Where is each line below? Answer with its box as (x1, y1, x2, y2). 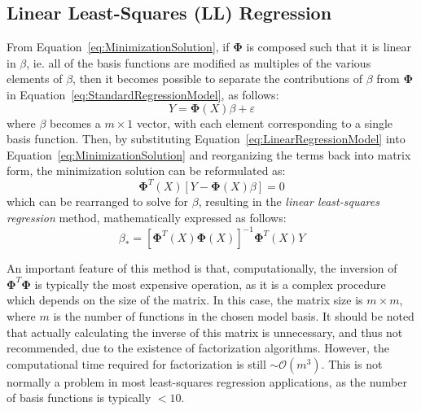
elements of (7, 70, 63, 87)
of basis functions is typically (7, 389, 151, 406)
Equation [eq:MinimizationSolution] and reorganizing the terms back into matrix (7, 146, 411, 163)
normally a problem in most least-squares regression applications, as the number (7, 373, 407, 390)
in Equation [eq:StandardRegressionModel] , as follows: (7, 85, 279, 103)
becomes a (50, 114, 101, 131)
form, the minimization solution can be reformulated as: (7, 162, 286, 179)
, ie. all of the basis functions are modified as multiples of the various (26, 54, 371, 71)
